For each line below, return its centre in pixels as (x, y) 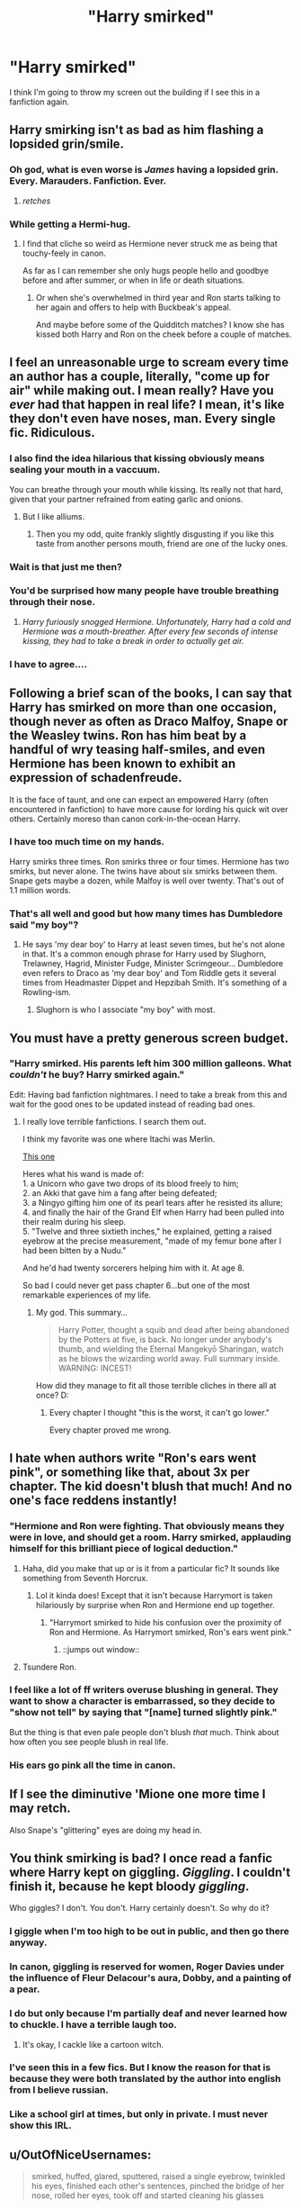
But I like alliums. (53, 516)
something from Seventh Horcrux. (85, 1578)
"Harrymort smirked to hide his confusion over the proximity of (165, 1622)
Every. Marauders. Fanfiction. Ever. (88, 181)
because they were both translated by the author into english (145, 2079)
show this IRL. (40, 2125)
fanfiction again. (40, 102)
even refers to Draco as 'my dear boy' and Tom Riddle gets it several (149, 973)
